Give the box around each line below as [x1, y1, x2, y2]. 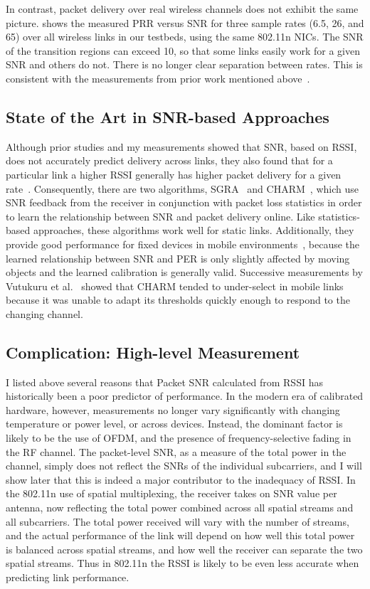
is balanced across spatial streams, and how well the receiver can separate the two [6, 541, 363, 556]
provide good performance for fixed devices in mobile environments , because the [6, 236, 360, 251]
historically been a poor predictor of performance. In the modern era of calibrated [6, 388, 364, 403]
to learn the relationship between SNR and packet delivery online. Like [6, 208, 315, 223]
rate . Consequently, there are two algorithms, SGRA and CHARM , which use [6, 181, 359, 196]
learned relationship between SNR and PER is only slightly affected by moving [6, 250, 350, 265]
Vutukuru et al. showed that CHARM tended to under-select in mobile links [6, 278, 344, 293]
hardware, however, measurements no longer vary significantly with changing [6, 402, 340, 417]
